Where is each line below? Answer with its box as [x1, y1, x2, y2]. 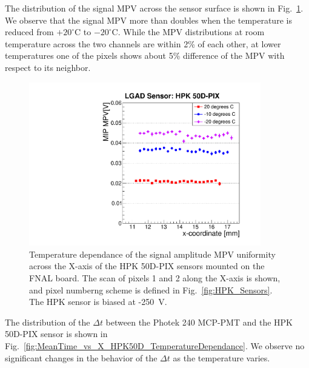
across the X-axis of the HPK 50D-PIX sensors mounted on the [29, 259, 265, 272]
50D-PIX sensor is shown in [5, 327, 108, 340]
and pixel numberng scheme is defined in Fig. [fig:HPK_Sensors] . [29, 283, 273, 296]
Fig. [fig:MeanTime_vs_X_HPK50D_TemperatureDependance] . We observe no [5, 340, 305, 352]
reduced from [5, 25, 54, 38]
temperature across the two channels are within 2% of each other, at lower [5, 37, 281, 50]
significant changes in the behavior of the [5, 351, 158, 364]
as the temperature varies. [173, 351, 270, 364]
